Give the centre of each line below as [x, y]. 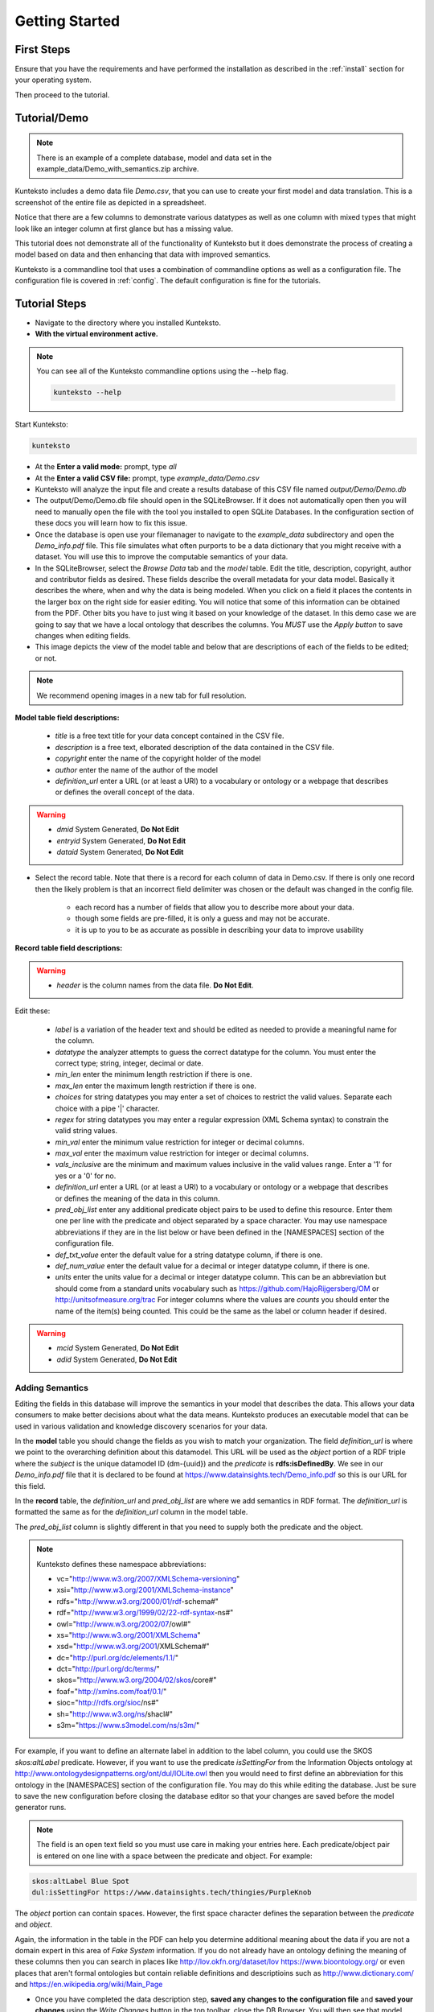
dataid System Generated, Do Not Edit [120, 851]
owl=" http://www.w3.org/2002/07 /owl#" [124, 1624]
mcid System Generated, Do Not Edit [118, 1348]
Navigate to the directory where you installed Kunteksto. [128, 323]
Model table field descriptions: [67, 717]
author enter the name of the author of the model [137, 769]
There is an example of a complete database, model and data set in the [154, 158]
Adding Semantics [51, 1387]
